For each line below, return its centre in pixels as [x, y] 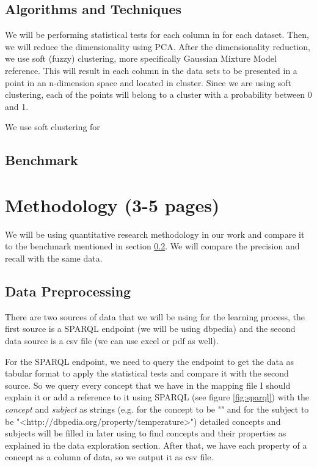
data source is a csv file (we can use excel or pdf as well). [112, 341]
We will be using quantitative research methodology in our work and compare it [155, 234]
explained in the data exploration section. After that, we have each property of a [156, 445]
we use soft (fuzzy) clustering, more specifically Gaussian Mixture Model [141, 58]
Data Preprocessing [68, 291]
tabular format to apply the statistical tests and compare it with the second [147, 373]
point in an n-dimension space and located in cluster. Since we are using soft [148, 82]
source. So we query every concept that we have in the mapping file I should [148, 385]
